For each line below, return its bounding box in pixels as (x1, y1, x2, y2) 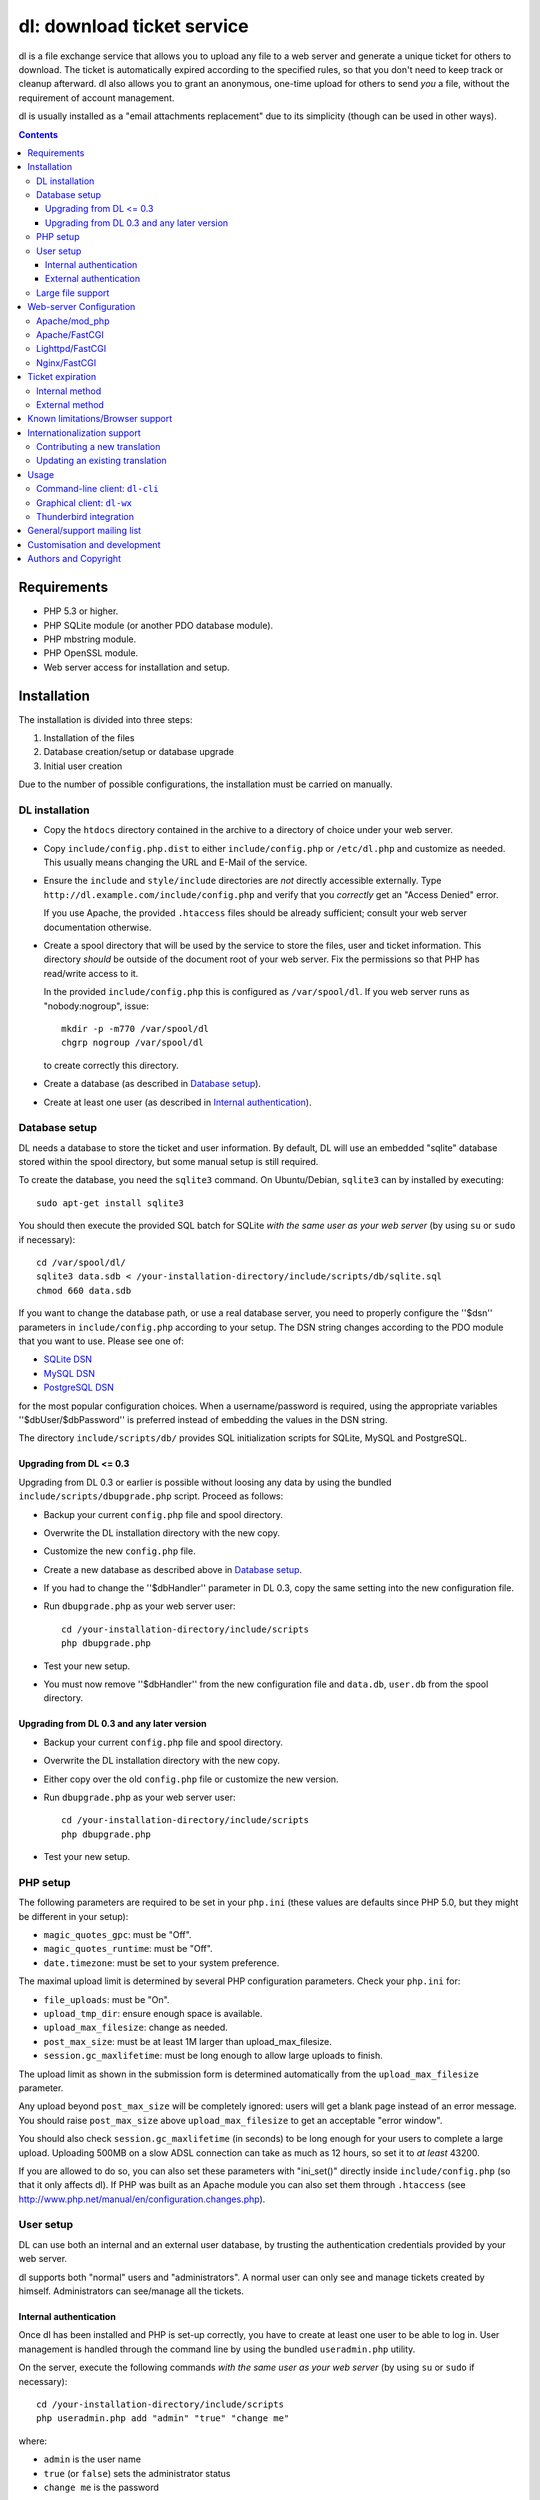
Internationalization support (27, 426, 141, 439)
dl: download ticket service (18, 15, 249, 37)
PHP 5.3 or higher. (43, 605, 119, 617)
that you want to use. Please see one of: (18, 1335, 185, 1347)
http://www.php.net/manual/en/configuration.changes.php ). (18, 2193, 266, 2205)
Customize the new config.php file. (43, 1545, 196, 1557)
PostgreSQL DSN (43, 1381, 115, 1394)
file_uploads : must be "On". (43, 1993, 170, 2005)
